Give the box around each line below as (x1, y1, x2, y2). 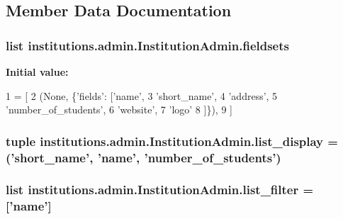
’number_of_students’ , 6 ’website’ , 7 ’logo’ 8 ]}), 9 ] (6, 102, 232, 117)
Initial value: (6, 64, 69, 79)
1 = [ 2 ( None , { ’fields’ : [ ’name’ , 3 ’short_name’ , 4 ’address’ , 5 (6, 88, 278, 103)
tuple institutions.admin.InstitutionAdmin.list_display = (6, 132, 338, 150)
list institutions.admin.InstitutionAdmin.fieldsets (6, 36, 289, 54)
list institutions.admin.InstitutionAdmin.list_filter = (6, 181, 314, 198)
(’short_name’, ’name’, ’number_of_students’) (6, 148, 281, 166)
